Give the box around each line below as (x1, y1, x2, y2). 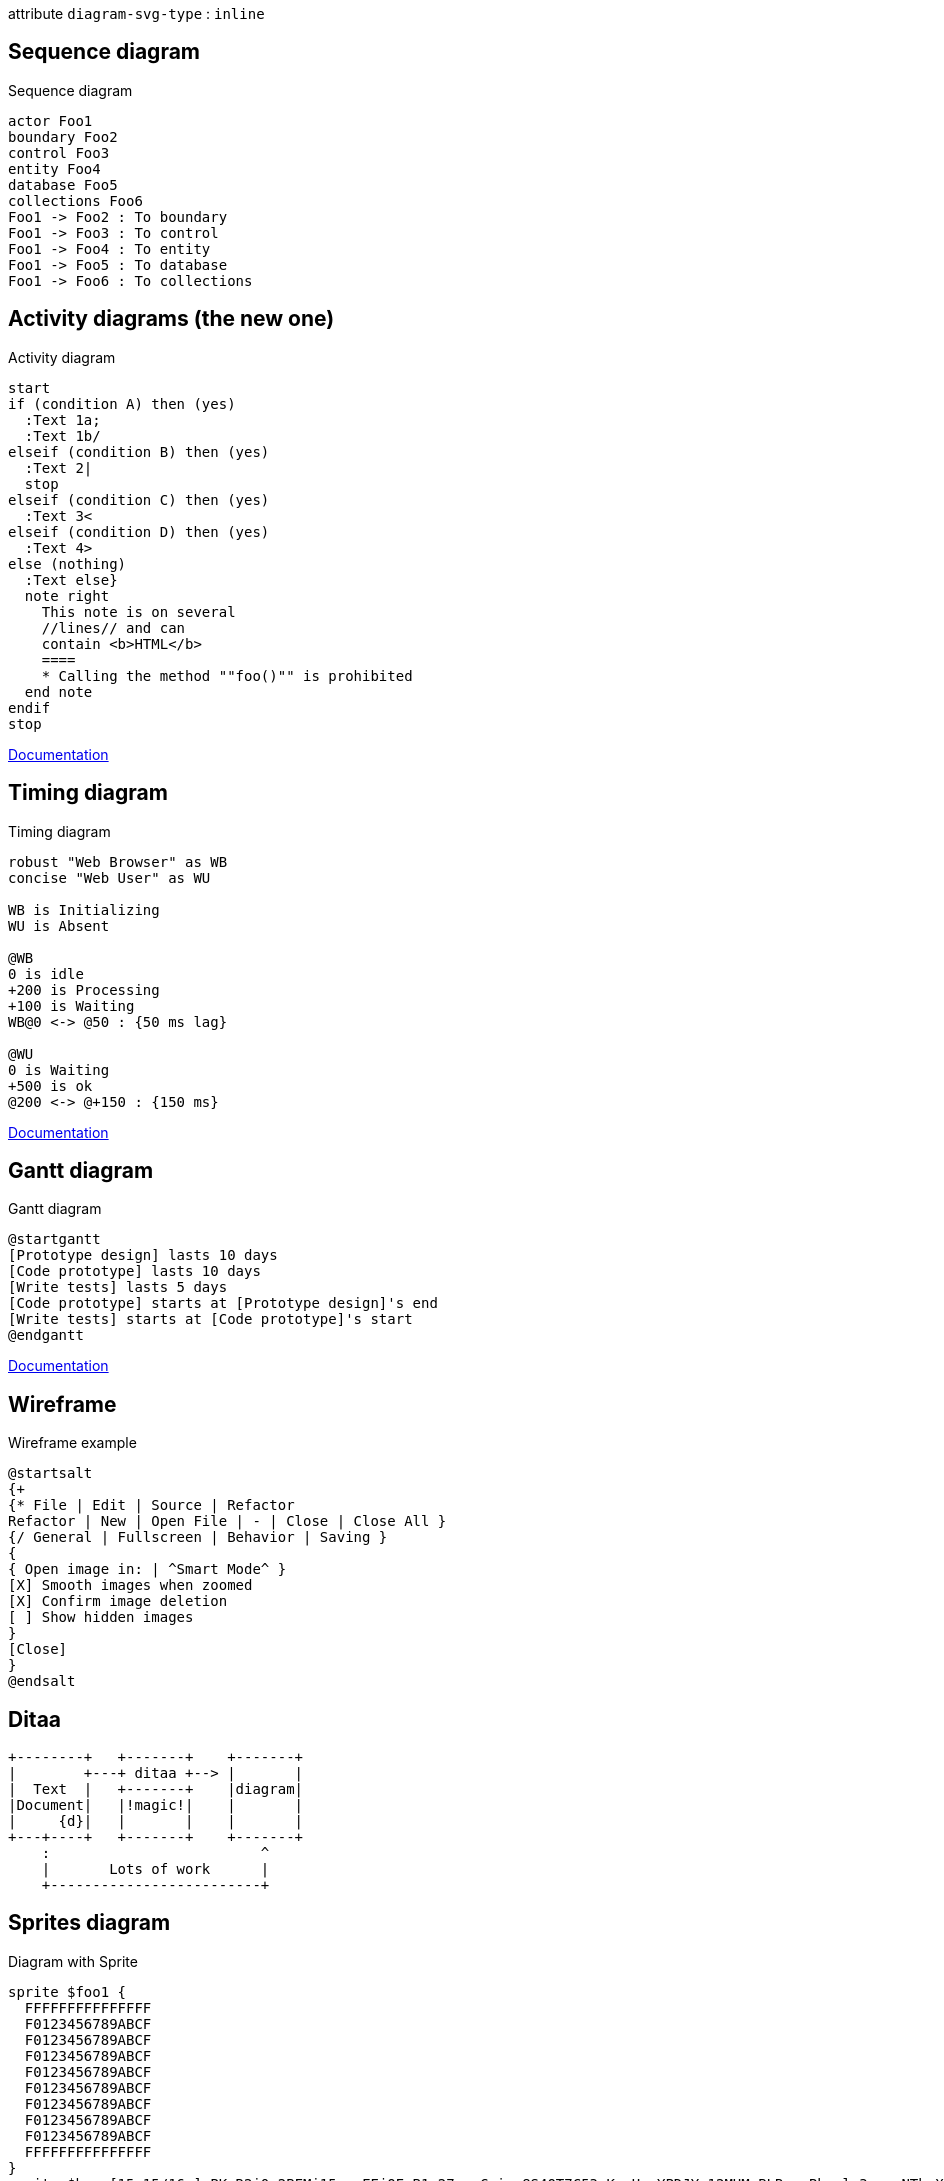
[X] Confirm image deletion (8, 1593, 228, 1610)
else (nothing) (8, 555, 127, 572)
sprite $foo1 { (8, 1983, 127, 2000)
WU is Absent (8, 917, 110, 934)
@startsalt (8, 1465, 93, 1482)
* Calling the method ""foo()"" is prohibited (41, 667, 413, 684)
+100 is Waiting (8, 997, 135, 1014)
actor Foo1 (8, 112, 93, 129)
